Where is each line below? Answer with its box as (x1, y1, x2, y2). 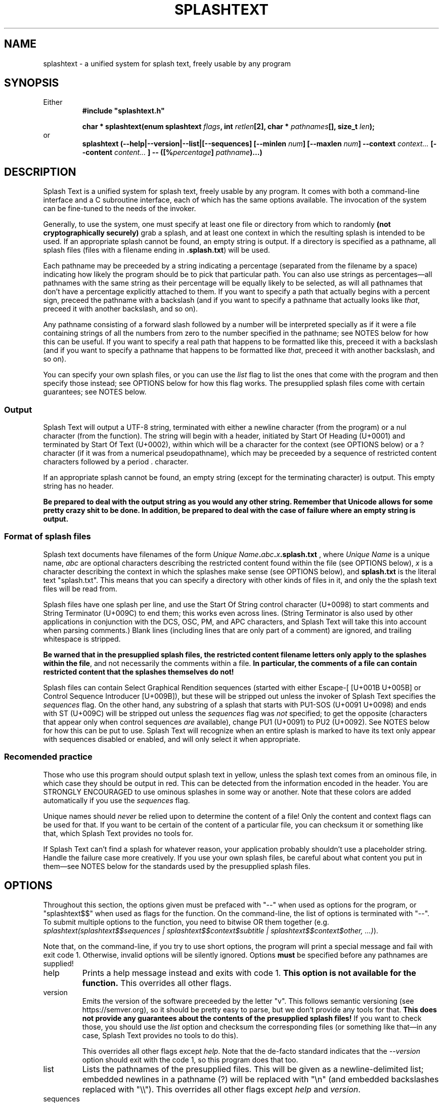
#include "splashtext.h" (82, 106, 165, 115)
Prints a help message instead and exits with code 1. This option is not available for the (82, 968, 416, 978)
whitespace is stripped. (43, 634, 121, 643)
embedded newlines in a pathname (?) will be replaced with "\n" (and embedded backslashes (82, 1074, 439, 1085)
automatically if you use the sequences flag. (43, 796, 190, 805)
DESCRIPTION (4, 165, 76, 178)
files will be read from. (43, 584, 117, 593)
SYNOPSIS (4, 76, 59, 90)
